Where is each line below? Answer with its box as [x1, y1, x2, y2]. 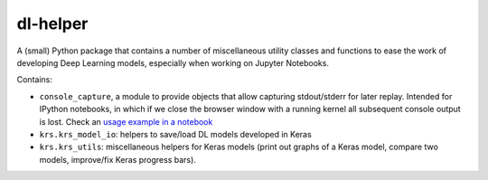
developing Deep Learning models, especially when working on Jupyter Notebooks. [16, 57, 330, 68]
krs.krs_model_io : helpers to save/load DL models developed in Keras [39, 128, 312, 139]
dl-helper [16, 14, 89, 33]
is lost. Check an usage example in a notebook [39, 116, 213, 127]
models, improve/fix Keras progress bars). [39, 154, 196, 165]
